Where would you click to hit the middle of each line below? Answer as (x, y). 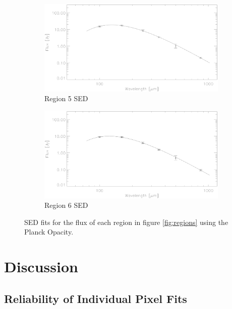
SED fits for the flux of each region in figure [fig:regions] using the (126, 222)
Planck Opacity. (49, 232)
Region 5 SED (66, 98)
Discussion (41, 266)
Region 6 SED (66, 205)
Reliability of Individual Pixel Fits (96, 298)
